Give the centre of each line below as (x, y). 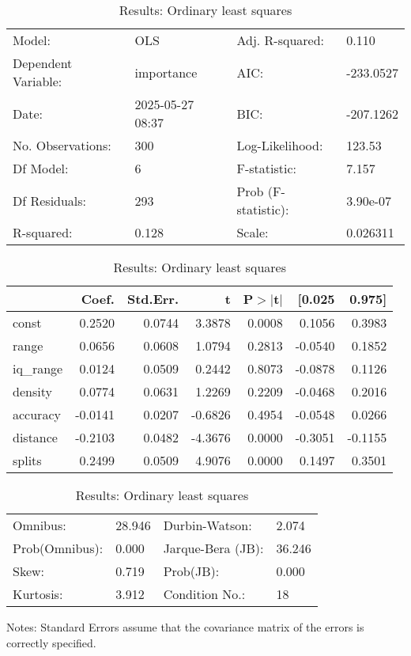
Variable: (38, 81)
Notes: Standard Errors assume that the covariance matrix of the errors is (185, 627)
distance (35, 437)
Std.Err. (153, 299)
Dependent (43, 63)
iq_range (38, 368)
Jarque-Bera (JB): (213, 548)
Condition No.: (204, 594)
